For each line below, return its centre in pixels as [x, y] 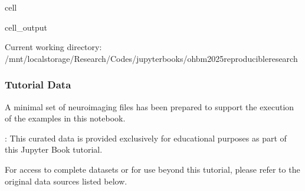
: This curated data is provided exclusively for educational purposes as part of [146, 138]
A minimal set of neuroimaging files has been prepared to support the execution [150, 106]
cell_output [26, 27]
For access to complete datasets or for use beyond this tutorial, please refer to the [152, 169]
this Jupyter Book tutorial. [54, 149]
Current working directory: [53, 47]
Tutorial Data [38, 85]
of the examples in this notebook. [65, 118]
